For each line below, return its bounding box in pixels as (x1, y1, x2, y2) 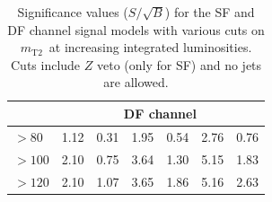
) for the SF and (164, 3, 255, 21)
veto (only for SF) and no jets (96, 55, 262, 74)
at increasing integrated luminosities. (48, 38, 252, 57)
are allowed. (103, 73, 169, 92)
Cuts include (11, 55, 81, 74)
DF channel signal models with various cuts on (7, 20, 265, 39)
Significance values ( (17, 3, 128, 21)
